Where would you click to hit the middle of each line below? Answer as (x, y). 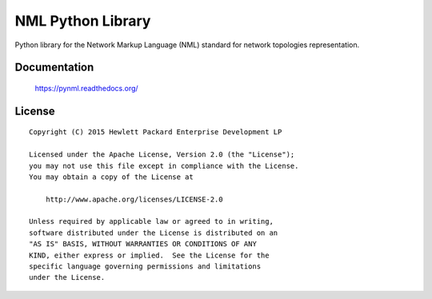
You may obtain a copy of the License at (111, 177)
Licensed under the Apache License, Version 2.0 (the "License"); (162, 155)
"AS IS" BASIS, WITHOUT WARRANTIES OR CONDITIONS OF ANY (143, 244)
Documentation (54, 68)
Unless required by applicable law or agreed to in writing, (151, 221)
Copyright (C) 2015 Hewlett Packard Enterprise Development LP (156, 132)
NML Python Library (83, 21)
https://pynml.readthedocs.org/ (87, 88)
